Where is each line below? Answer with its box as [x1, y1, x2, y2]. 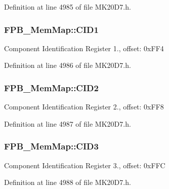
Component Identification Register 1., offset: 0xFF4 [4, 43, 164, 53]
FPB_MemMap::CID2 [4, 81, 99, 94]
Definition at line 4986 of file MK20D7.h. [4, 60, 131, 70]
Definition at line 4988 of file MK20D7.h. [4, 177, 131, 187]
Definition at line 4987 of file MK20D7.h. [4, 118, 131, 129]
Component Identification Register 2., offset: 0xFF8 [4, 101, 164, 112]
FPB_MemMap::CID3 [4, 140, 99, 153]
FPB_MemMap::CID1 [4, 23, 99, 35]
